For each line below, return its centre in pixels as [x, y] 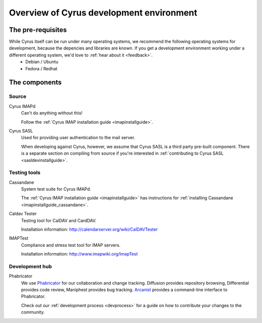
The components [35, 82]
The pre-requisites [38, 30]
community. [33, 312]
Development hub [30, 266]
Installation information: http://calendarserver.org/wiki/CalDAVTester [89, 229]
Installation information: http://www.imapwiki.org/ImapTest [80, 254]
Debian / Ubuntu [42, 62]
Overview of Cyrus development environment [103, 13]
